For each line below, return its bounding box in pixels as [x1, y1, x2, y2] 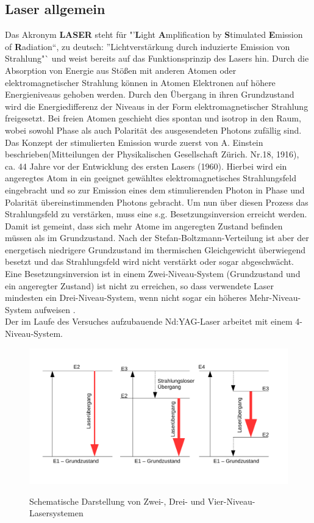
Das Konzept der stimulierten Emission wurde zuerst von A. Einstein [5, 135, 263, 148]
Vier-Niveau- [207, 494, 255, 507]
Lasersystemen [29, 507, 84, 519]
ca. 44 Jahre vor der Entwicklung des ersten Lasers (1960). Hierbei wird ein [5, 159, 287, 172]
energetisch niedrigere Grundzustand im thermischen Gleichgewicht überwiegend [5, 243, 305, 256]
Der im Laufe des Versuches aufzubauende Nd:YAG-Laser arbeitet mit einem [5, 315, 293, 328]
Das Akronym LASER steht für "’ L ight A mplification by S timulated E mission [5, 28, 303, 41]
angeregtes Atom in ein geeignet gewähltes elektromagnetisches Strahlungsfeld [5, 171, 297, 184]
